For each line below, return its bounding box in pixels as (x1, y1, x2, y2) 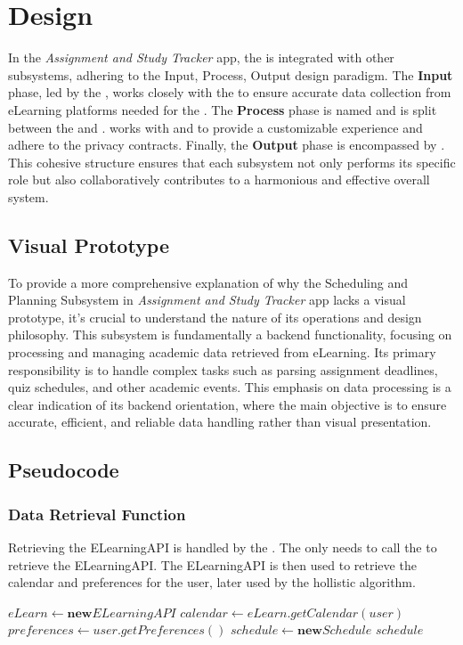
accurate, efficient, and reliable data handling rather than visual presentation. (8, 412, 432, 431)
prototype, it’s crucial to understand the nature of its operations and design (8, 307, 422, 326)
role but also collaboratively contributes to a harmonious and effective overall (8, 170, 430, 189)
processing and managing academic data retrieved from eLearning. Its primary (8, 343, 436, 362)
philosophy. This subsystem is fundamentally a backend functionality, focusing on (8, 325, 452, 344)
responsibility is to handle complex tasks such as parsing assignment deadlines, (8, 360, 438, 379)
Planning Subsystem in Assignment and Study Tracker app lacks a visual (8, 290, 406, 309)
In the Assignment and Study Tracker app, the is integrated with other (8, 48, 394, 67)
